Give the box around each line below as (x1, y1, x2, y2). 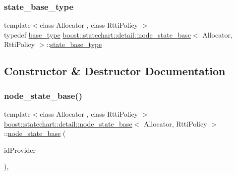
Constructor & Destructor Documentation (4, 63, 226, 79)
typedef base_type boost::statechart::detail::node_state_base (4, 29, 191, 40)
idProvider (4, 144, 36, 155)
